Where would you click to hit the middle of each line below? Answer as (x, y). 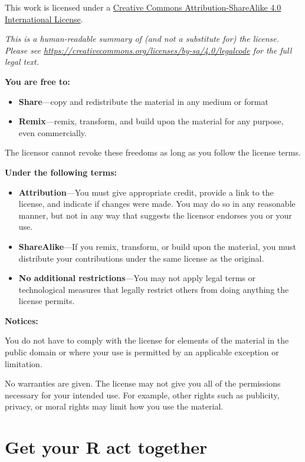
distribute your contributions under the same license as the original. (141, 258)
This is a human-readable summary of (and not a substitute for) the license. (142, 39)
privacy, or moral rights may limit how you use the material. (114, 406)
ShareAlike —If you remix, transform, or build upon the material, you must (158, 246)
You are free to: (37, 81)
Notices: (22, 320)
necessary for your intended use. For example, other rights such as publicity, (142, 395)
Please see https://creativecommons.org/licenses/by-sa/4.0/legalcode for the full (148, 50)
